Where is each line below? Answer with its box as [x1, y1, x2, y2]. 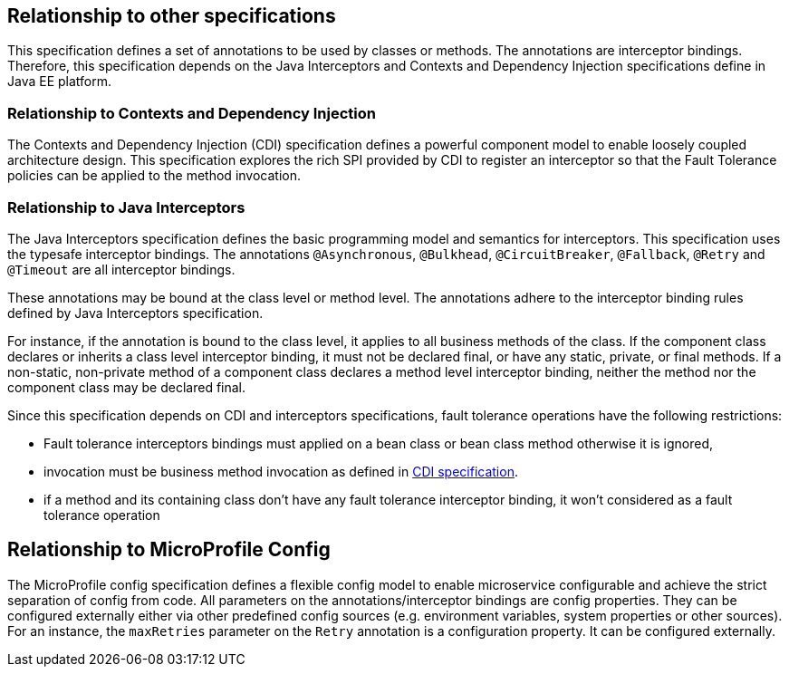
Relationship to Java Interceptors [7, 197, 245, 217]
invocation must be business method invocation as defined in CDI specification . [43, 463, 518, 479]
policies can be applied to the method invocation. [7, 168, 301, 184]
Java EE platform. [7, 73, 112, 90]
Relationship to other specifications [7, 5, 336, 27]
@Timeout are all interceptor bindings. [7, 261, 236, 277]
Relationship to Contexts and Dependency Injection [7, 103, 376, 122]
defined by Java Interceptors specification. [7, 304, 264, 321]
